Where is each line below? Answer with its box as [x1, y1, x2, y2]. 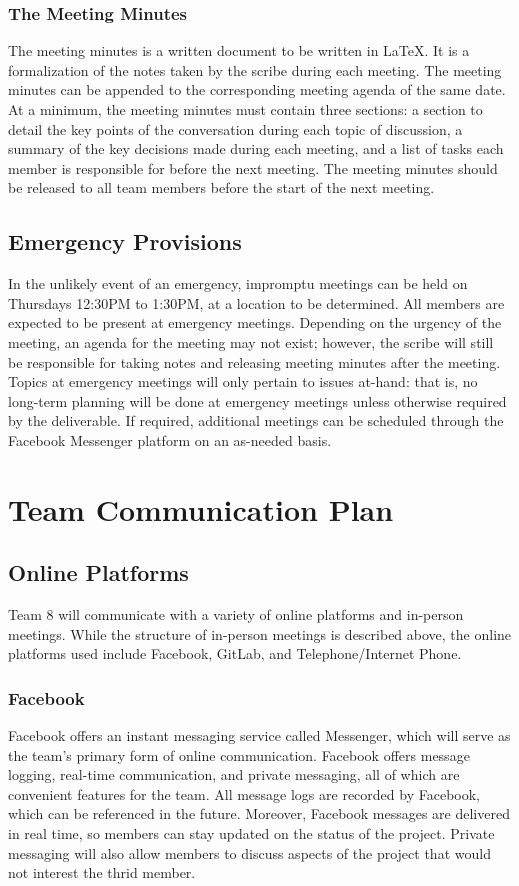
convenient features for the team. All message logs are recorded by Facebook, [8, 783, 480, 804]
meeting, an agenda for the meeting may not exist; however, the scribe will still [8, 331, 494, 352]
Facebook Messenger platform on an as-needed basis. [8, 429, 332, 450]
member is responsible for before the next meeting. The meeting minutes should [8, 157, 498, 178]
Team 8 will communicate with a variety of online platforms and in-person [8, 604, 464, 625]
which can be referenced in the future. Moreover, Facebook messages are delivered [8, 803, 510, 824]
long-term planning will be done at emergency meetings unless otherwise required [8, 390, 507, 411]
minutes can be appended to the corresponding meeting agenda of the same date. [8, 79, 506, 100]
